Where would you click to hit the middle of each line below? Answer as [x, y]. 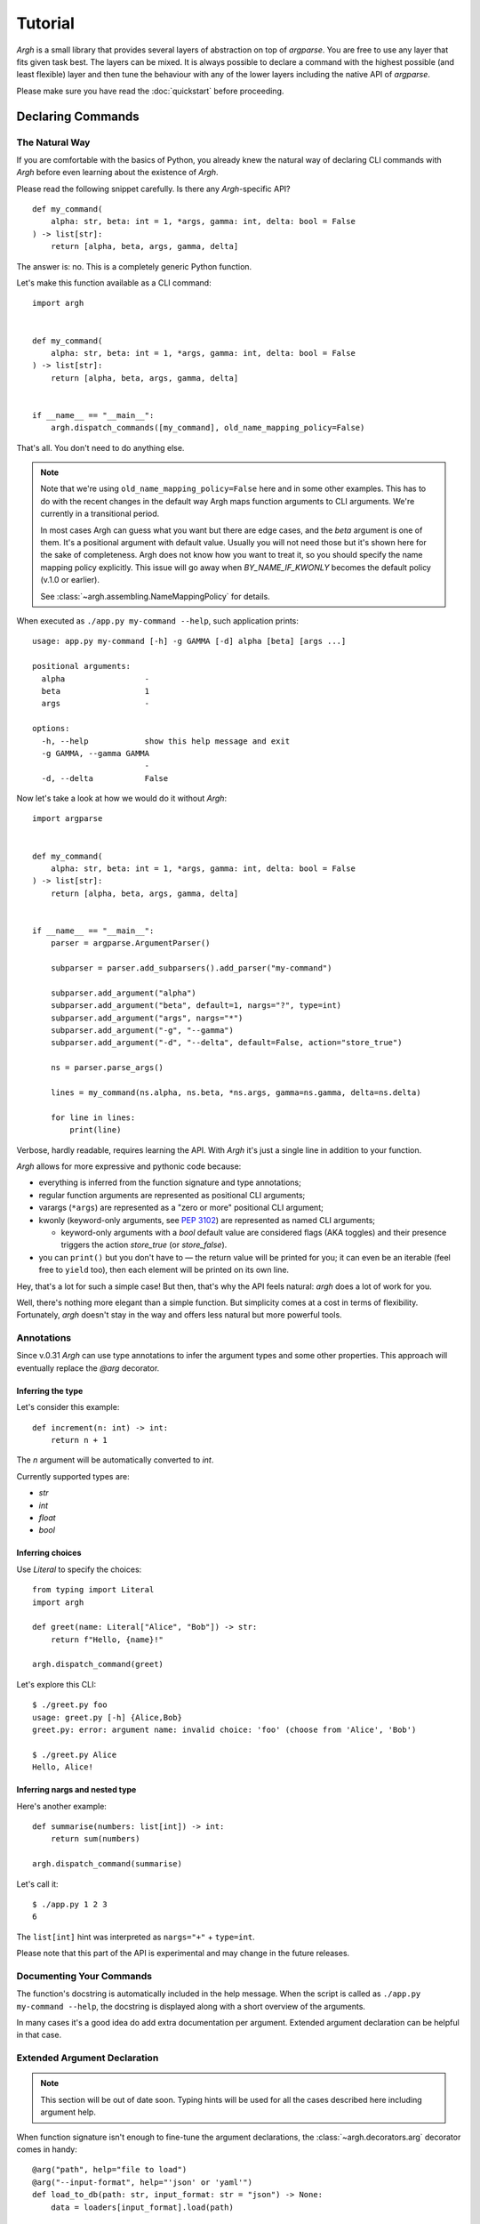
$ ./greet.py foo [70, 1705]
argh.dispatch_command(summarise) [107, 1864]
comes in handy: [47, 2149]
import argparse [68, 819]
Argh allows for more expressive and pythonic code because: [129, 1166]
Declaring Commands [78, 116]
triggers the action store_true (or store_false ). [144, 1245]
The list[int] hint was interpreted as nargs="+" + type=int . [136, 1937]
